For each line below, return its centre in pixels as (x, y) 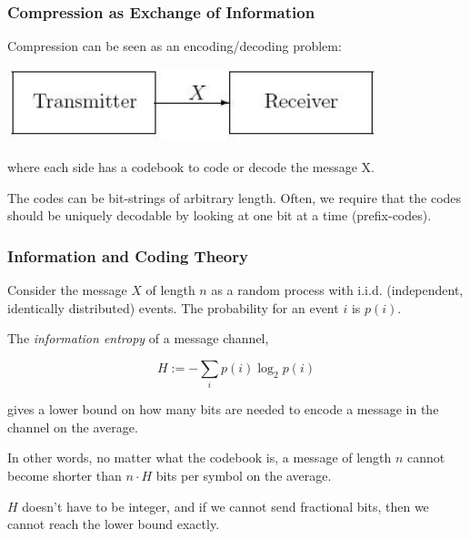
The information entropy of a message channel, (138, 338)
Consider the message (67, 290)
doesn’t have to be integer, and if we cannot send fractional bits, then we (225, 506)
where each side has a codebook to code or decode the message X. (191, 167)
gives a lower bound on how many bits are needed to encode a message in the (223, 409)
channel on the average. (73, 427)
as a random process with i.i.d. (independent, (337, 290)
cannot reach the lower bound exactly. (114, 524)
